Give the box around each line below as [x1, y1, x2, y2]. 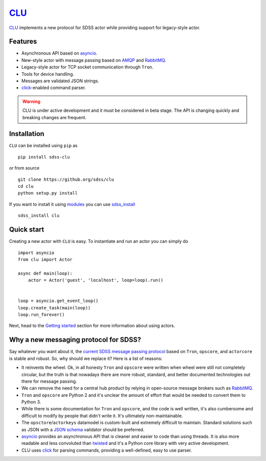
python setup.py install [18, 190, 78, 196]
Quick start [9, 226, 44, 234]
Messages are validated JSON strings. [21, 78, 100, 84]
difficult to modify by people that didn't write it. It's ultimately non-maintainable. [21, 413, 183, 419]
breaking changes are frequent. [22, 114, 87, 120]
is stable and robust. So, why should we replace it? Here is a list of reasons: [9, 355, 163, 362]
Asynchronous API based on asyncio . [21, 50, 98, 56]
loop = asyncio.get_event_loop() [18, 298, 99, 304]
